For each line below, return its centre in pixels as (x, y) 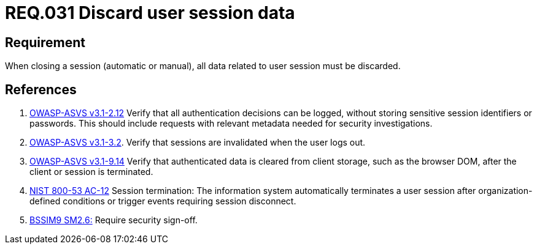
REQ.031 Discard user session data (150, 13)
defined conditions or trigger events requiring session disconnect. (163, 201)
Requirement (45, 42)
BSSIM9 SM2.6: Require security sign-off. (114, 220)
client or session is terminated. (91, 172)
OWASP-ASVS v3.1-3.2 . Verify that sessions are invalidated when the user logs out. (198, 143)
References (41, 89)
